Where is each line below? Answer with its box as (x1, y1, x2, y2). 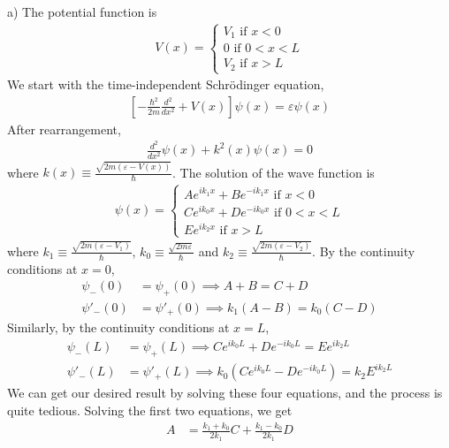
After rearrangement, (7, 119, 121, 138)
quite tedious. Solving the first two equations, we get (7, 401, 293, 420)
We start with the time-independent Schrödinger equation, (7, 75, 324, 94)
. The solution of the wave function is (172, 163, 375, 181)
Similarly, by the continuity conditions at (7, 318, 230, 337)
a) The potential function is (7, 3, 157, 20)
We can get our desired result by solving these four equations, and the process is (7, 383, 443, 402)
